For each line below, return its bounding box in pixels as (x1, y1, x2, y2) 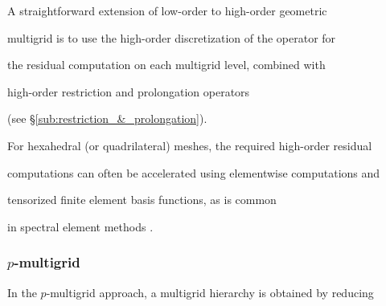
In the (7, 284, 37, 300)
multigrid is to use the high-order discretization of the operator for (7, 29, 336, 46)
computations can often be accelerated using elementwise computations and (7, 164, 380, 181)
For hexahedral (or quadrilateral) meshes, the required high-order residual (7, 137, 372, 153)
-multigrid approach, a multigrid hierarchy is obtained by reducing (46, 284, 374, 300)
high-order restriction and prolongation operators (7, 83, 250, 100)
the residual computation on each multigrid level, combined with (7, 56, 326, 73)
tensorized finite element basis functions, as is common (7, 191, 277, 208)
